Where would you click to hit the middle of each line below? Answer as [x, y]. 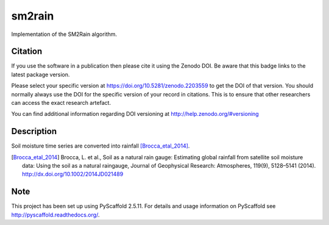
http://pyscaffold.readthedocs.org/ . [55, 215]
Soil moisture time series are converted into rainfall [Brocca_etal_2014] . [101, 146]
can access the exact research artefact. [61, 103]
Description [34, 131]
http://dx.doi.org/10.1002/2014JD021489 [73, 174]
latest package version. [41, 74]
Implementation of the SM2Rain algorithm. [64, 34]
